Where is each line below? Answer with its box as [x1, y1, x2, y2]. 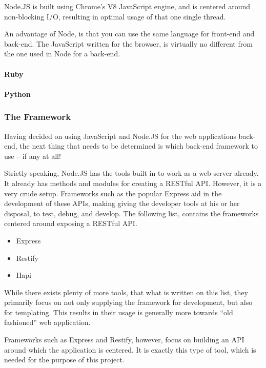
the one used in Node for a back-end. [4, 48, 120, 59]
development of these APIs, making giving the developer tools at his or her [4, 198, 240, 209]
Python [4, 88, 31, 99]
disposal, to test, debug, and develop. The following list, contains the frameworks [4, 208, 259, 218]
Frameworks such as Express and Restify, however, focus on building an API [4, 334, 244, 345]
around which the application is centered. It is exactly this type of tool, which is [4, 344, 256, 355]
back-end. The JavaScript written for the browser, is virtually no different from [4, 38, 253, 49]
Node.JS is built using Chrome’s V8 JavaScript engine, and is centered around [4, 1, 250, 11]
